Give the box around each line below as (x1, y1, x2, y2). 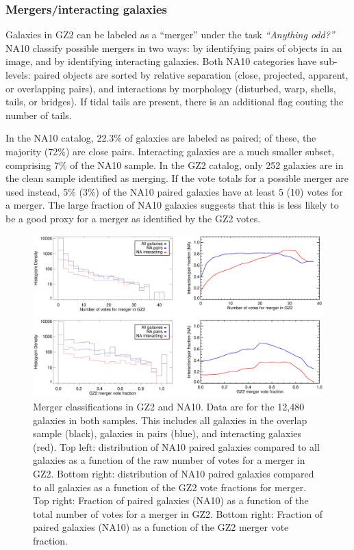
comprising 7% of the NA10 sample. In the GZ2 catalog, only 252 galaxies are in (5, 157, 344, 172)
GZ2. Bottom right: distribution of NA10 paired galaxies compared (33, 466, 314, 480)
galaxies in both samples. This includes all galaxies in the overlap (33, 413, 307, 427)
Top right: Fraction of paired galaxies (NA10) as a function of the (33, 493, 309, 508)
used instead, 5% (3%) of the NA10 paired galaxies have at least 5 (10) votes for (5, 184, 343, 198)
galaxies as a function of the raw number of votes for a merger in (33, 453, 305, 467)
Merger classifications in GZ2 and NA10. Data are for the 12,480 (33, 399, 305, 413)
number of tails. (5, 107, 72, 122)
